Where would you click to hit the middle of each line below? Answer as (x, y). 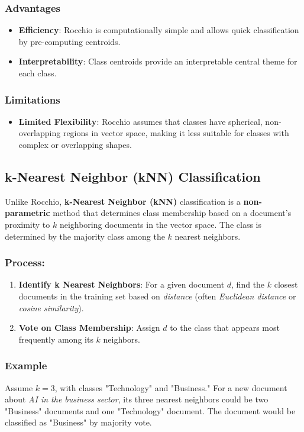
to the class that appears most (225, 328)
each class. (38, 73)
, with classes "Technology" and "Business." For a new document (171, 387)
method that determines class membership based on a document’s (172, 213)
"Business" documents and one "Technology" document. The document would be (150, 410)
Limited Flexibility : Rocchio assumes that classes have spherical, (140, 121)
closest (286, 284)
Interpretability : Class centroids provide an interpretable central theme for (158, 61)
